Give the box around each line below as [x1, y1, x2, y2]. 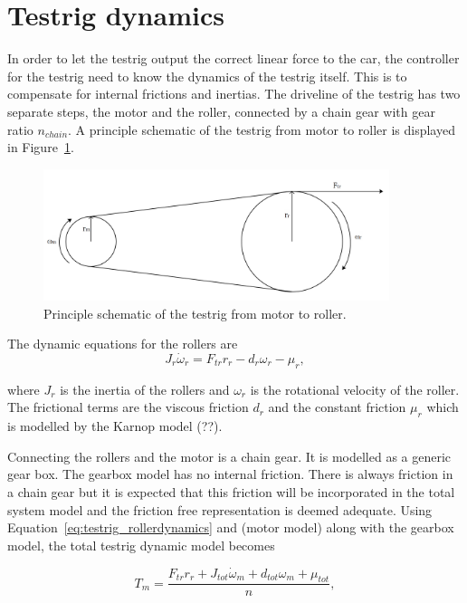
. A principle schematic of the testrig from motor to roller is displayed [68, 120, 455, 139]
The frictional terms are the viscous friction [7, 397, 249, 416]
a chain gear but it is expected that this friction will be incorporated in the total [7, 482, 455, 501]
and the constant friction [268, 397, 406, 416]
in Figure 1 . [7, 138, 74, 157]
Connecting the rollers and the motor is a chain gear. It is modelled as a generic [7, 446, 452, 465]
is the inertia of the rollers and [60, 379, 230, 398]
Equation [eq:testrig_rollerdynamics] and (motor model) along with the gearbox [7, 518, 454, 537]
